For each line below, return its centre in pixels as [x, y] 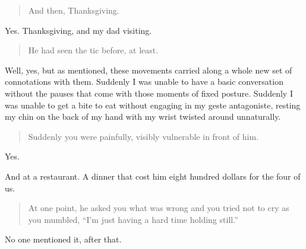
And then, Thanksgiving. [74, 10]
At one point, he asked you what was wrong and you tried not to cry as [159, 208]
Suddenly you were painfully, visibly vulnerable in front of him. [143, 136]
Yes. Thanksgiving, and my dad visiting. [78, 30]
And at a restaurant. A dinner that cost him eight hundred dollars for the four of [153, 176]
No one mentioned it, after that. [63, 239]
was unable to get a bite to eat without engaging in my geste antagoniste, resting [153, 105]
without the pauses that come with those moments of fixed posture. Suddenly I [149, 93]
